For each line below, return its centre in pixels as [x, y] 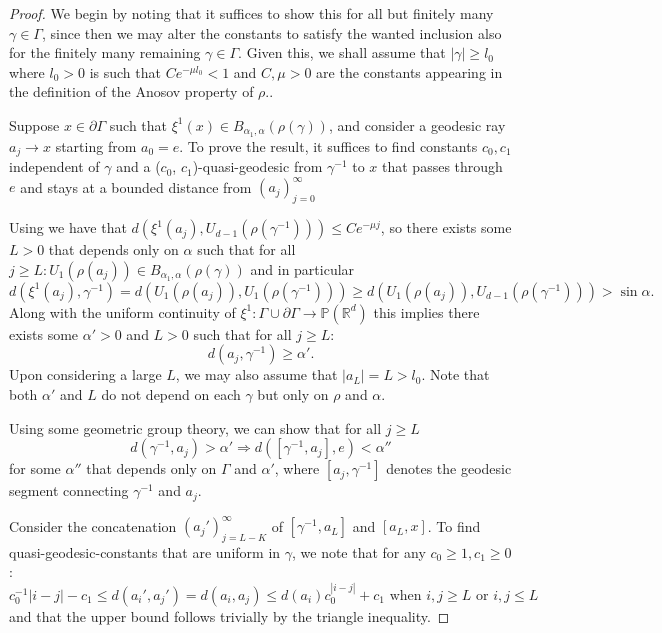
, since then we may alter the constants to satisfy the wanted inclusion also [271, 32]
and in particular [302, 268]
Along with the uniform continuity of [122, 311]
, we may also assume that [256, 374]
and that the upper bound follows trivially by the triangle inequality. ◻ [229, 615]
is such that [125, 71]
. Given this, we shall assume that [342, 52]
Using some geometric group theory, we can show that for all [195, 427]
